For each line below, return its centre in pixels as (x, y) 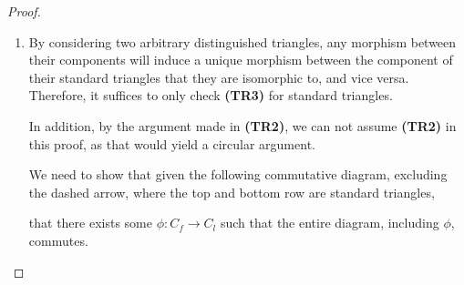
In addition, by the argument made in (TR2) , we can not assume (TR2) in (242, 125)
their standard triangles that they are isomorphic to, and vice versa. (219, 77)
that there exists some (90, 223)
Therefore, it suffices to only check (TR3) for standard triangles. (211, 95)
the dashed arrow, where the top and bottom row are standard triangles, (232, 192)
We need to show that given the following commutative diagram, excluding (238, 174)
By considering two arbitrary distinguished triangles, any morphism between (242, 41)
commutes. (58, 240)
